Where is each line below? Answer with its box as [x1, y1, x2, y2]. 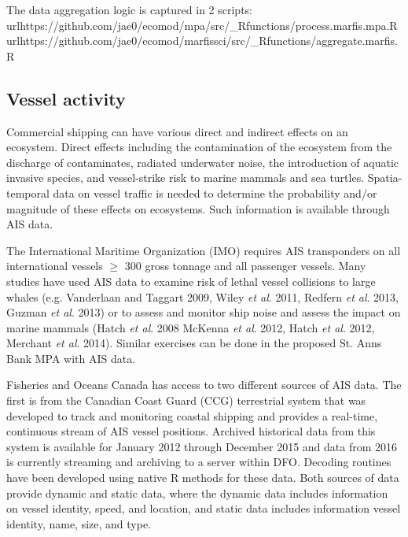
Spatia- [367, 169, 402, 186]
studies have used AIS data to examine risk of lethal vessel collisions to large [6, 272, 376, 289]
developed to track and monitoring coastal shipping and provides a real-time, [6, 407, 378, 424]
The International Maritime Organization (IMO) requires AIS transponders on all [6, 242, 401, 258]
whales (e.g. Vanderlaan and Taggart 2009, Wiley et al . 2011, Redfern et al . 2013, [6, 288, 399, 305]
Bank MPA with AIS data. [6, 350, 136, 366]
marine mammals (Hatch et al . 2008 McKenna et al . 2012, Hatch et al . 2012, [6, 319, 375, 335]
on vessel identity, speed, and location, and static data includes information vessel [6, 500, 401, 517]
